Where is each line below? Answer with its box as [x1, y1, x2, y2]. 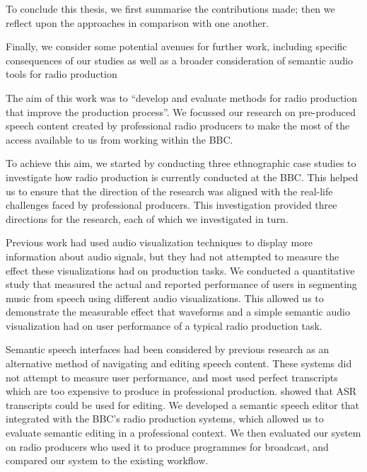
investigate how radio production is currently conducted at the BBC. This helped [6, 169, 359, 184]
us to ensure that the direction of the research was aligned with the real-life [6, 183, 333, 198]
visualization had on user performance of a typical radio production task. [6, 318, 322, 333]
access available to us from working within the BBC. [6, 132, 233, 146]
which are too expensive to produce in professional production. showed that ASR [6, 384, 357, 398]
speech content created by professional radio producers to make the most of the [6, 118, 350, 133]
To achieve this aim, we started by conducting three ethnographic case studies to [6, 156, 356, 171]
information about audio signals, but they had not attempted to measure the [6, 248, 339, 263]
